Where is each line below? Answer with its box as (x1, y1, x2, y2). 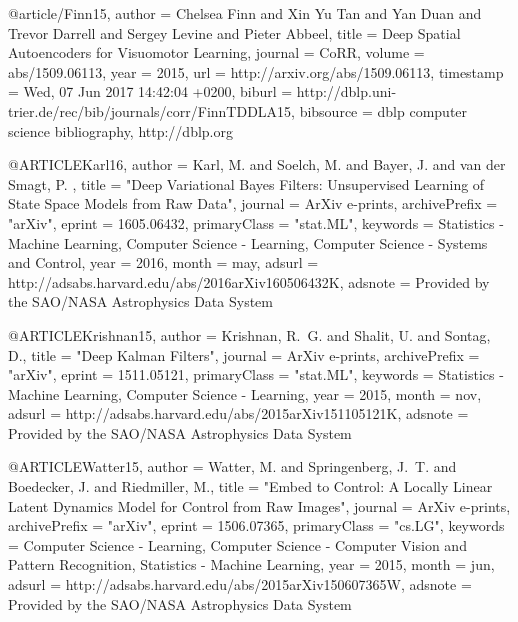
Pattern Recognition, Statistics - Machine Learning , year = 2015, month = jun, (8, 554, 495, 575)
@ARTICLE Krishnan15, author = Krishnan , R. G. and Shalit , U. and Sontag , (8, 324, 491, 345)
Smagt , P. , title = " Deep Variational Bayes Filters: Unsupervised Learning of (8, 173, 485, 194)
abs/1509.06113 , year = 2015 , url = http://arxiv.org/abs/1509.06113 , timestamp (8, 61, 504, 82)
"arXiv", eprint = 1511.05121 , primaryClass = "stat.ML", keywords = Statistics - (8, 364, 504, 385)
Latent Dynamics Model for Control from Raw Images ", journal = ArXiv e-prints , (8, 495, 511, 516)
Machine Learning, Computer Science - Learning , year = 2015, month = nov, (8, 383, 482, 404)
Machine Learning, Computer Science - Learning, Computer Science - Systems (8, 232, 488, 253)
